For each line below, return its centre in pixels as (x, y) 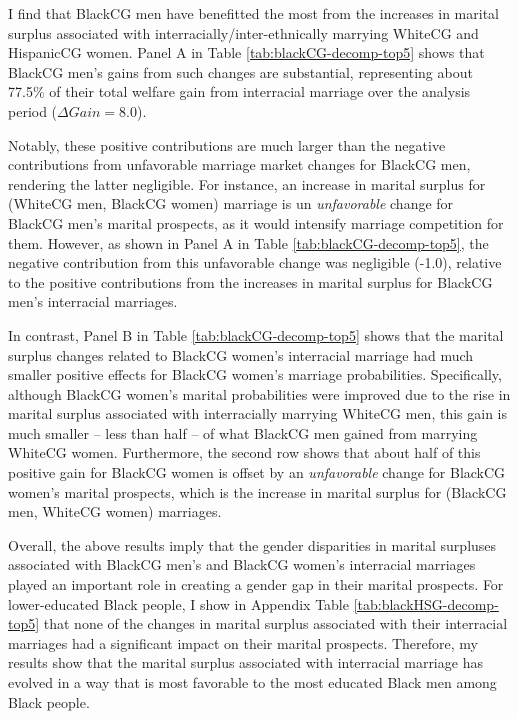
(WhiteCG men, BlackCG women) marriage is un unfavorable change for (231, 203)
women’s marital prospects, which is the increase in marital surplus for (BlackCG (257, 491)
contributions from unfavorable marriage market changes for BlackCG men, (239, 164)
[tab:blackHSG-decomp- (426, 603)
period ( (33, 110)
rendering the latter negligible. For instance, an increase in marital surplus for (247, 183)
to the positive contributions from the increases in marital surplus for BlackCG (250, 281)
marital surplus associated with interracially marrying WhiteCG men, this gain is (257, 413)
